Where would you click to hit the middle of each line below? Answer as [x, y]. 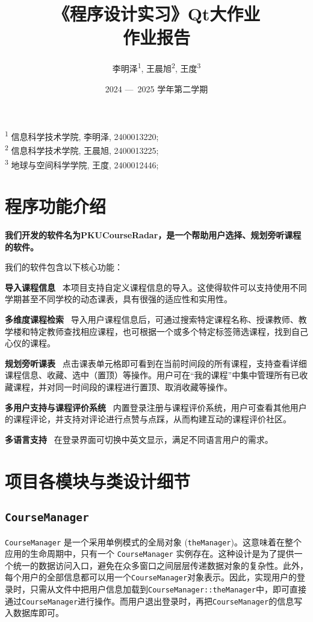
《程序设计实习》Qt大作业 [156, 14]
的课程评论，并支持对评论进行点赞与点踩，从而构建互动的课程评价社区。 [148, 419]
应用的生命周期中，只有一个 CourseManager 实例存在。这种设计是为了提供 [150, 554]
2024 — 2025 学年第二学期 [156, 88]
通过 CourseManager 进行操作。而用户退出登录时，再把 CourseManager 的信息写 [154, 601]
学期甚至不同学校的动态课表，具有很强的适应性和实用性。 [119, 299]
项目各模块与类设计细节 [98, 481]
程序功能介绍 [56, 206]
